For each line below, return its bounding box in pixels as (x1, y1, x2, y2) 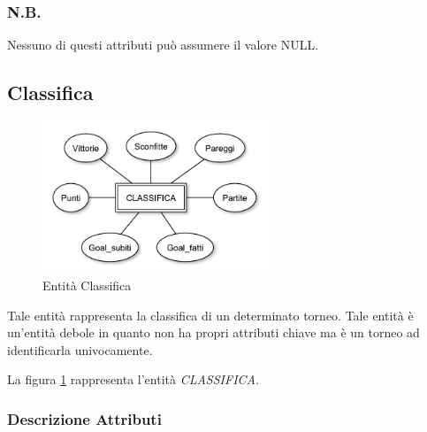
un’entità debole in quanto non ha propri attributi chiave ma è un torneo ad (7, 323, 420, 342)
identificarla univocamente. (7, 340, 153, 359)
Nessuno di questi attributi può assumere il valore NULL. (7, 35, 319, 54)
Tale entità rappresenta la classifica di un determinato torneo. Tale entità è (7, 305, 414, 324)
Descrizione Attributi (7, 407, 162, 429)
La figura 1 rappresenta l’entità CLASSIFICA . (7, 370, 259, 389)
